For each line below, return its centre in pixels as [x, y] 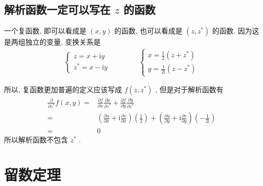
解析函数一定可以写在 [57, 9]
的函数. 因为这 [236, 31]
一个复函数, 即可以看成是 [45, 31]
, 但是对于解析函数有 [189, 89]
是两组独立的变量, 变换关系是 [52, 42]
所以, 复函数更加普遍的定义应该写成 [63, 89]
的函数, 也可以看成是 [148, 31]
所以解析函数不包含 [36, 140]
